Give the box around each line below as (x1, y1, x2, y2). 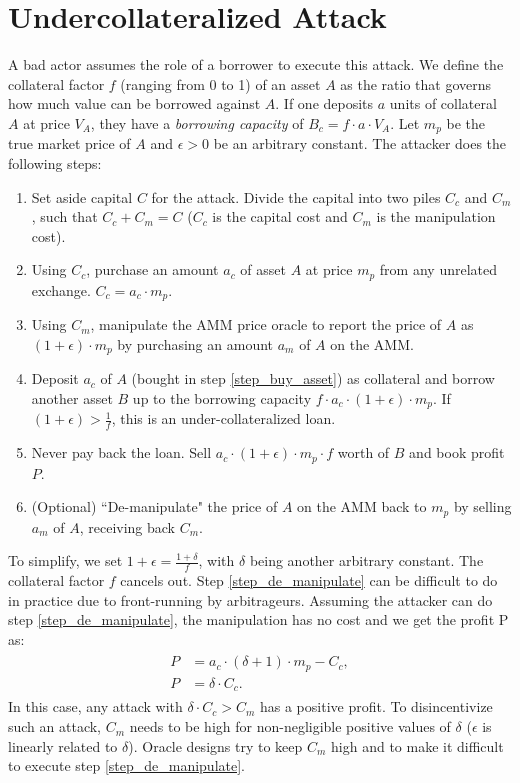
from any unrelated (379, 259, 497, 280)
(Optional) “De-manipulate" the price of (31, 496, 278, 517)
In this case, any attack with (8, 696, 183, 717)
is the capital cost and (212, 206, 348, 227)
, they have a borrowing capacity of (90, 112, 304, 133)
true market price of (8, 133, 131, 154)
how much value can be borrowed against (8, 93, 261, 114)
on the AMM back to (297, 496, 427, 517)
